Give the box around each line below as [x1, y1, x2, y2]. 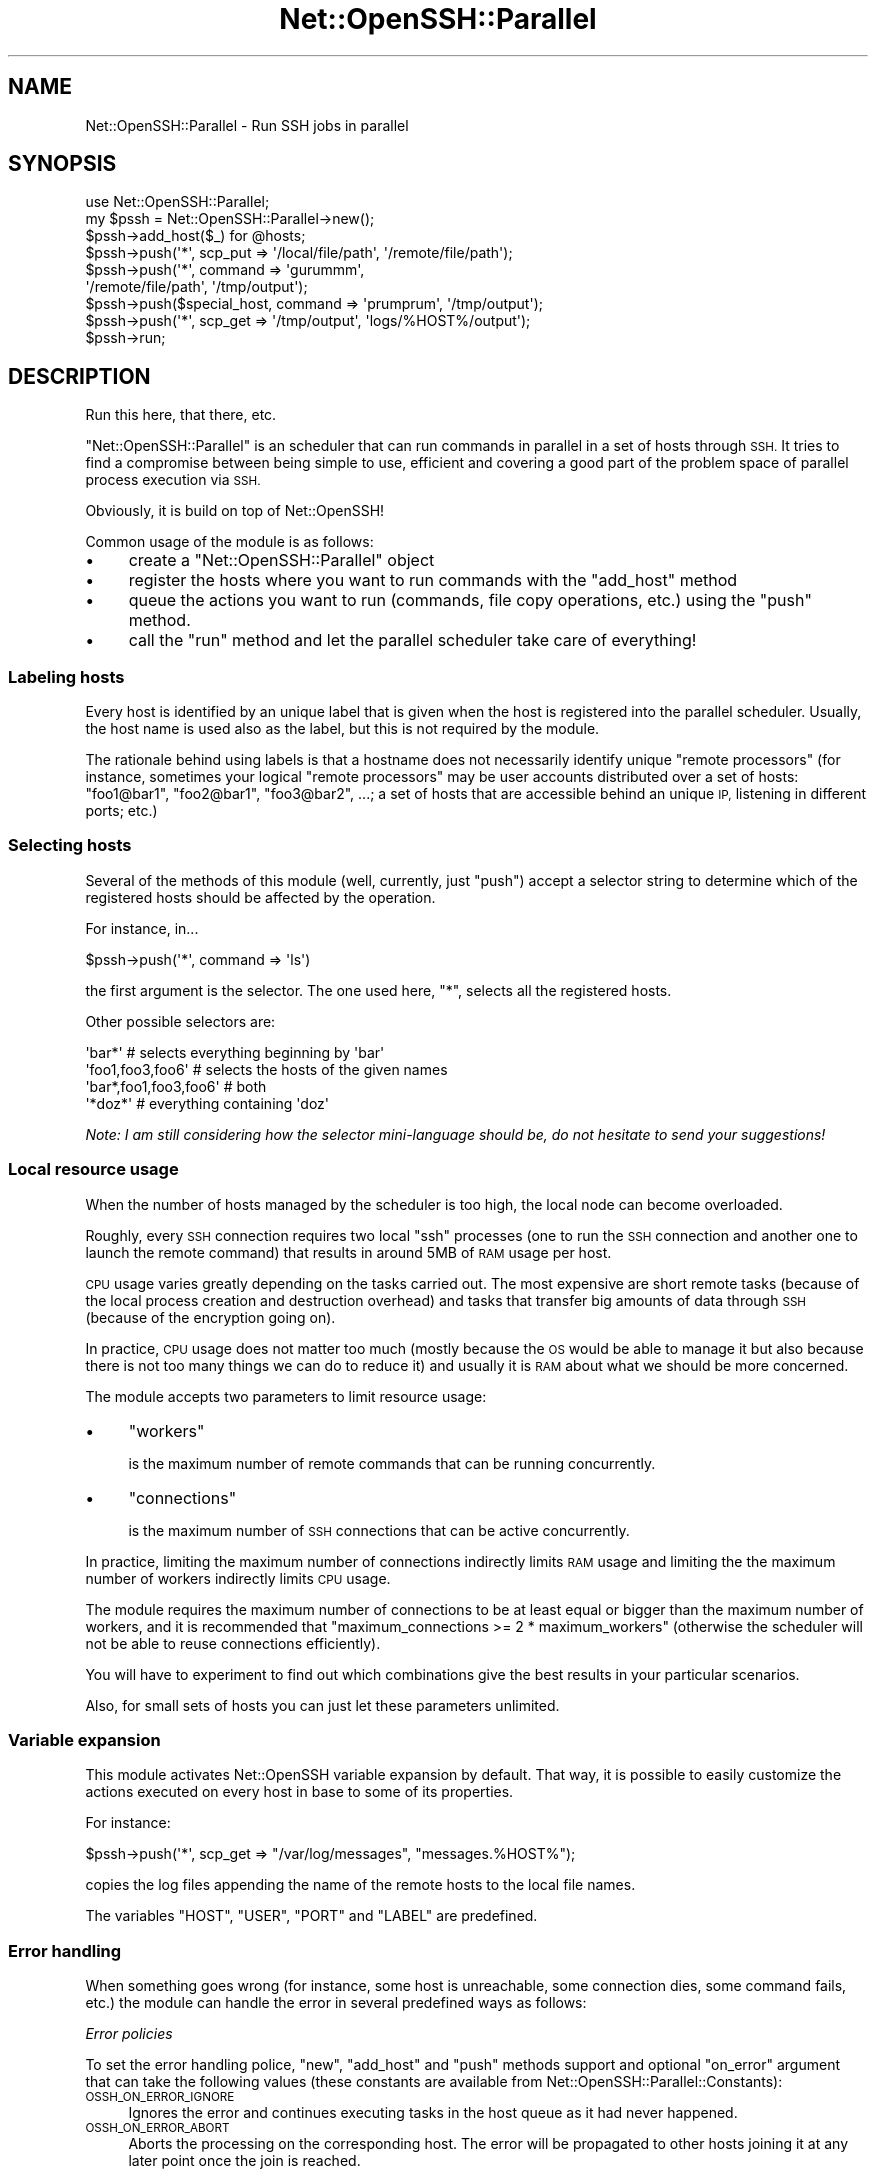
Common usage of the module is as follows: [85, 533, 374, 551]
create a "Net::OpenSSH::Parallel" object [128, 550, 435, 571]
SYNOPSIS [8, 151, 117, 177]
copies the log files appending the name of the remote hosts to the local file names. [85, 1876, 636, 1894]
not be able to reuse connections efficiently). [85, 1634, 381, 1652]
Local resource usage [8, 1159, 179, 1180]
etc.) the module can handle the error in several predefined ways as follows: [85, 1994, 587, 2012]
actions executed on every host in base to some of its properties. [85, 1783, 514, 1801]
